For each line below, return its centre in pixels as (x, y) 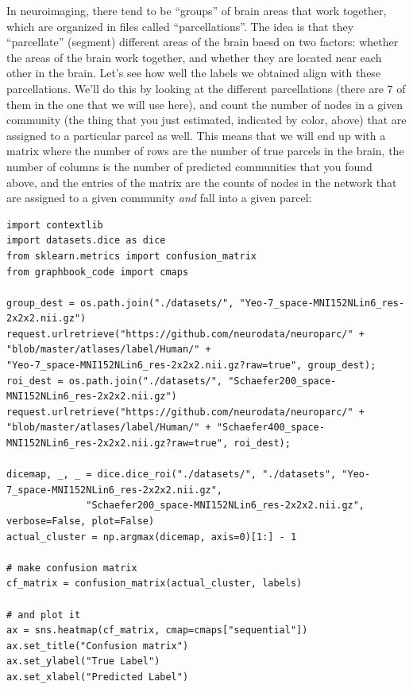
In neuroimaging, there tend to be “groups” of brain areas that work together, (197, 10)
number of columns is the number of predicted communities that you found (189, 166)
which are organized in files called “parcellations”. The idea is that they (180, 26)
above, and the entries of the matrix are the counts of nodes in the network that (202, 182)
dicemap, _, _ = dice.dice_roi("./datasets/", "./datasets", (172, 475)
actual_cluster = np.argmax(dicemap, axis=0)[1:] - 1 (152, 537)
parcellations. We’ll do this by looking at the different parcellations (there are (195, 88)
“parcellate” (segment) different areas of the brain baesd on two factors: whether (203, 42)
